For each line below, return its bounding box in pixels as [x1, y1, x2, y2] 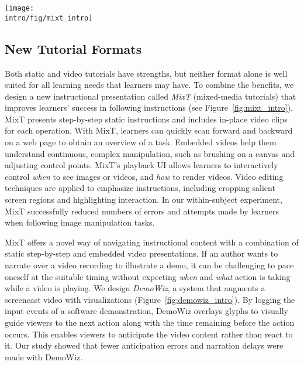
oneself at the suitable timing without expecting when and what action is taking [5, 270, 291, 282]
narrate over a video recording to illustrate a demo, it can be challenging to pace [5, 259, 294, 271]
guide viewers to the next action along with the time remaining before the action [5, 316, 295, 328]
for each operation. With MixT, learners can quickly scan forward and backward [5, 124, 293, 137]
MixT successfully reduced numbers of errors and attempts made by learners [5, 204, 279, 217]
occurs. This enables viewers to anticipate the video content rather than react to [5, 328, 293, 340]
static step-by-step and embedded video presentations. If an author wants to [5, 247, 278, 260]
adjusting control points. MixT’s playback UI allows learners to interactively [5, 159, 278, 171]
